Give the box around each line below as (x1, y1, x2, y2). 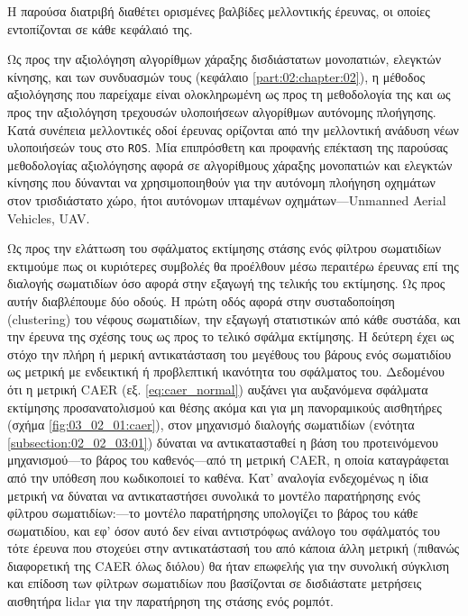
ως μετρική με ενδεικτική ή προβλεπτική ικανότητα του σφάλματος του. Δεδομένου (7, 362, 445, 381)
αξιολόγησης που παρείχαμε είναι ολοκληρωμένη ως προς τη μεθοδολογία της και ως (7, 85, 451, 104)
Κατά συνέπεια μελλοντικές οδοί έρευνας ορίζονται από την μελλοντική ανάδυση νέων (7, 120, 459, 139)
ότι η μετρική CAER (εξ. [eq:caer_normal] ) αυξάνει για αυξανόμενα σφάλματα (7, 379, 428, 398)
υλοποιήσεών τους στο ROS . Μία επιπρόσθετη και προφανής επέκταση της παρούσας (7, 138, 448, 157)
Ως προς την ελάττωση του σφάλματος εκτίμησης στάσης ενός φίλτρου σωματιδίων (7, 239, 442, 258)
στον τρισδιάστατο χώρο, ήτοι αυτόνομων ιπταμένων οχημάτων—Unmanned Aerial (7, 191, 446, 209)
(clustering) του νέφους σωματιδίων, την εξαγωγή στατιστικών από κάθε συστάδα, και (7, 309, 461, 328)
